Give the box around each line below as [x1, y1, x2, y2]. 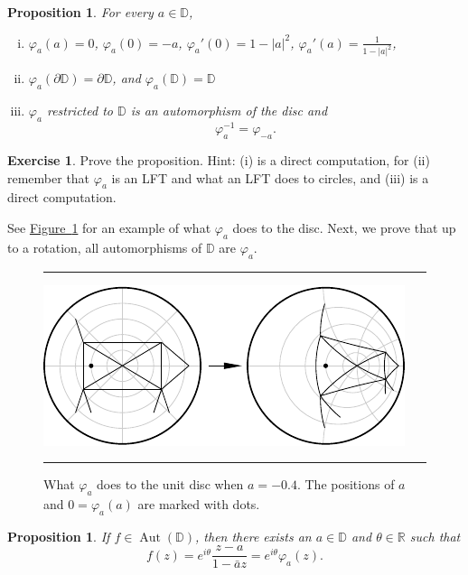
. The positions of [296, 475, 395, 494]
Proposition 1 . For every [7, 3, 154, 21]
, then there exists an [195, 526, 312, 545]
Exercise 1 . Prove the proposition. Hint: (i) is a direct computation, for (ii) [7, 150, 430, 169]
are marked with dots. [137, 494, 260, 513]
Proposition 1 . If [7, 526, 110, 545]
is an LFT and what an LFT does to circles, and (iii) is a [111, 168, 429, 187]
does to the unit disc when [97, 475, 244, 494]
